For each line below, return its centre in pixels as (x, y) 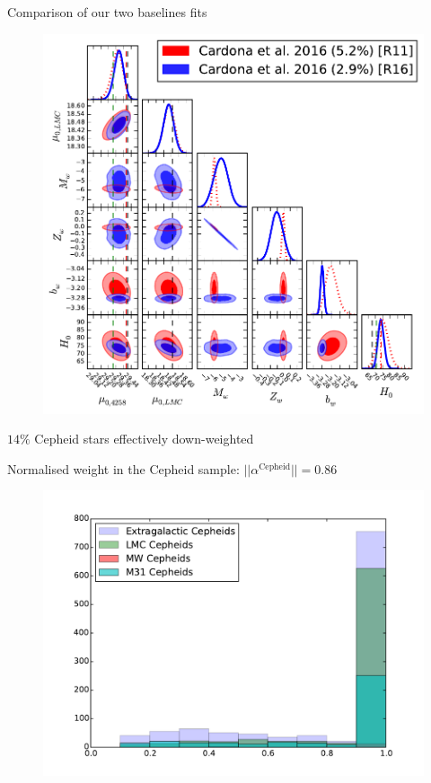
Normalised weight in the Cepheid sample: (123, 468)
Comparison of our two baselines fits (107, 12)
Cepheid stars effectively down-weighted (144, 439)
